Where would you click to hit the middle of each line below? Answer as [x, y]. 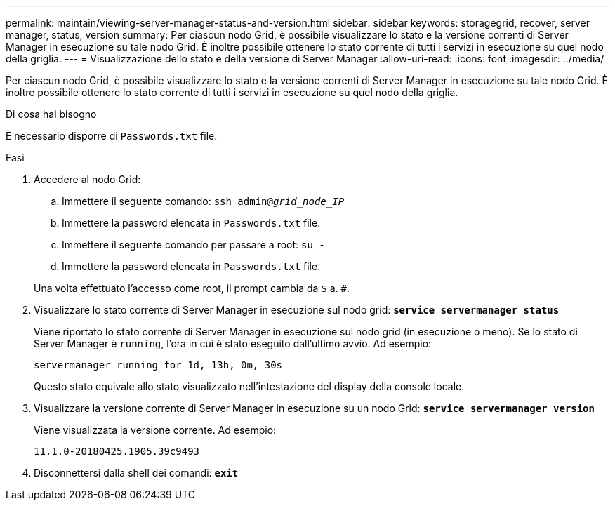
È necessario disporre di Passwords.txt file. [112, 136]
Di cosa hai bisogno [51, 114]
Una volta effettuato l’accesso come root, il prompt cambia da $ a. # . [192, 288]
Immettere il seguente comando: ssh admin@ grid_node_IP [203, 201]
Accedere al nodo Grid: [87, 179]
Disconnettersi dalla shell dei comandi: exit [136, 473]
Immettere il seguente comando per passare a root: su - [193, 245]
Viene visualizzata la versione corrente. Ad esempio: [155, 430]
